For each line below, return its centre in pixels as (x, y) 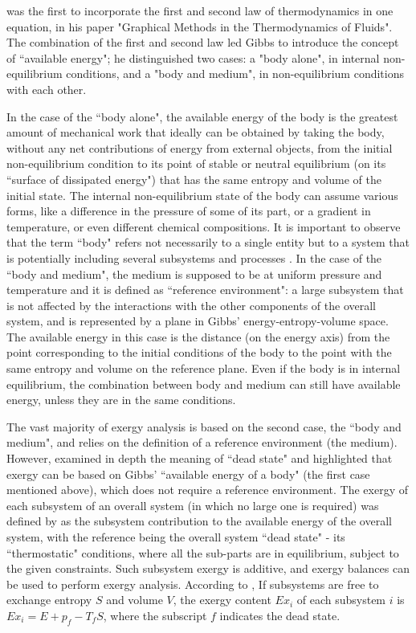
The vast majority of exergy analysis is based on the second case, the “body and (204, 426)
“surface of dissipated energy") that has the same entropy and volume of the (194, 179)
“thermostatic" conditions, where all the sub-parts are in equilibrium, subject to (203, 552)
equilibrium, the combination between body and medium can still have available (204, 384)
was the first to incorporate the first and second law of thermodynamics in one (200, 10)
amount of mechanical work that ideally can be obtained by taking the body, (196, 132)
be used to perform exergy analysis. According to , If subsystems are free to (193, 584)
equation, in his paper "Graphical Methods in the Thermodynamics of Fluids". (200, 26)
